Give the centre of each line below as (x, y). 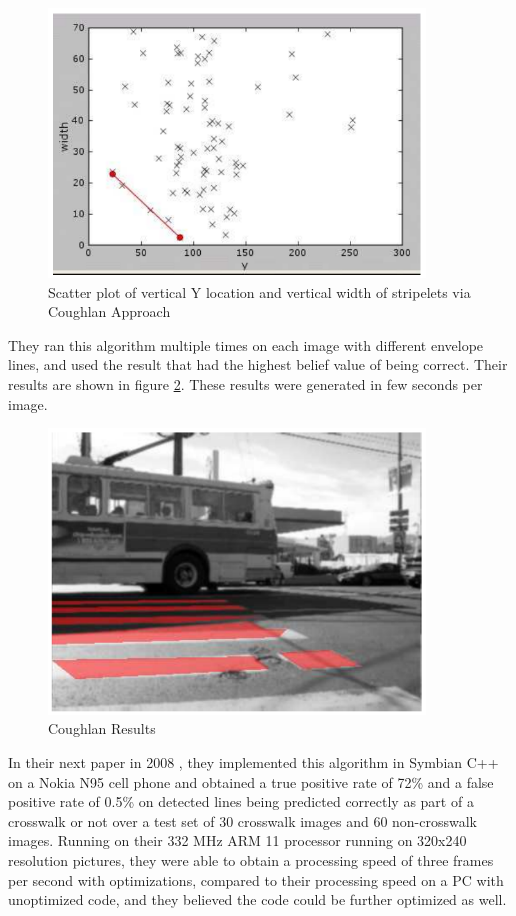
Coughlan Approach (109, 311)
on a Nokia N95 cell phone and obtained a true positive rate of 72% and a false (251, 781)
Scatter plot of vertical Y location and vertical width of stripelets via (259, 291)
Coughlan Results (102, 728)
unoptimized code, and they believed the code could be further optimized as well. (257, 899)
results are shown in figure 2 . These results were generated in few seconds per (245, 383)
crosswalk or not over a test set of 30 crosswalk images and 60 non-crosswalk (243, 820)
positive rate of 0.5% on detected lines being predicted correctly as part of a (241, 801)
